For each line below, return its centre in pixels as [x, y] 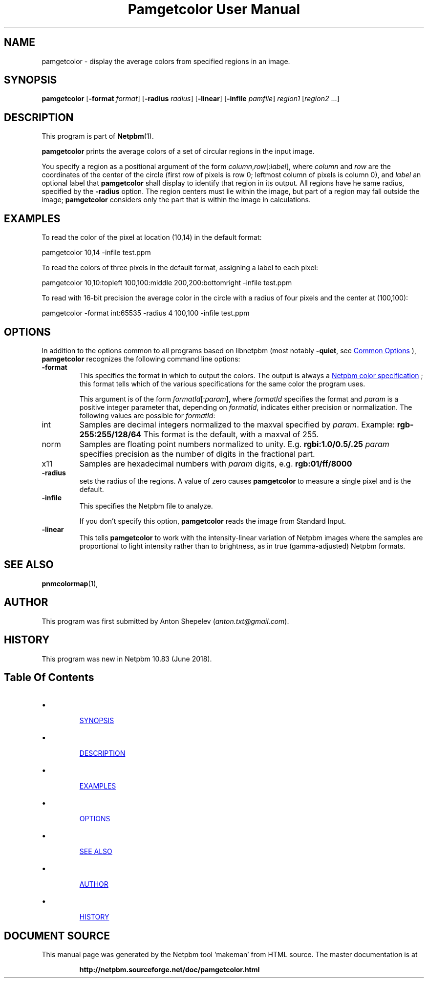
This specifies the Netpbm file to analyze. [146, 506]
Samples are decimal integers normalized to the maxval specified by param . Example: [237, 424]
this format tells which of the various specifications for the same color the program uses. [222, 384]
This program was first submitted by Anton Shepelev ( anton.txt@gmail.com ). [165, 621]
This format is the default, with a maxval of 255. [231, 434]
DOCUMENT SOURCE [57, 936]
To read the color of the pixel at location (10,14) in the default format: [152, 237]
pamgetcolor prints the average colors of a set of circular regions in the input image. [178, 151]
